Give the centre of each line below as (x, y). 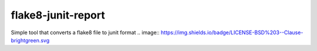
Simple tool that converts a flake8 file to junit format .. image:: (85, 32)
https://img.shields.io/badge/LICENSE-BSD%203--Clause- (232, 32)
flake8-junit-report (58, 15)
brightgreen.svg (30, 40)
